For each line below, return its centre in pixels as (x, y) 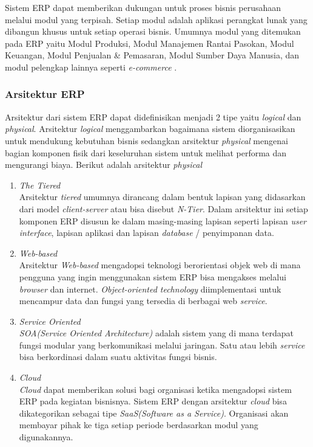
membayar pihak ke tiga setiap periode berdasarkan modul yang (139, 425)
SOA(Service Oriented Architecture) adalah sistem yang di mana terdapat (156, 333)
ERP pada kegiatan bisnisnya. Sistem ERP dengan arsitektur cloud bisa (153, 401)
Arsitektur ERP (45, 94)
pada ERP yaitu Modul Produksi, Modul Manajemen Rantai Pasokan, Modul (150, 43)
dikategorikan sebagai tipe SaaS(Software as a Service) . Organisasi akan (154, 413)
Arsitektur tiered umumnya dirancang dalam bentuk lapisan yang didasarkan (162, 197)
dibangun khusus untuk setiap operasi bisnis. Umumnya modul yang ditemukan (153, 31)
